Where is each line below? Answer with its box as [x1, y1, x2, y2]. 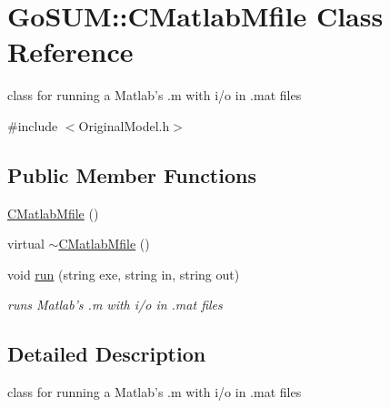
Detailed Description [7, 340, 206, 368]
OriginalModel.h [78, 116, 170, 135]
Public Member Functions [7, 160, 256, 189]
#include [7, 116, 58, 135]
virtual [7, 234, 45, 253]
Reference [7, 33, 134, 70]
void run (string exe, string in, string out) [7, 264, 240, 283]
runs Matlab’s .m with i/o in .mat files [7, 295, 223, 314]
